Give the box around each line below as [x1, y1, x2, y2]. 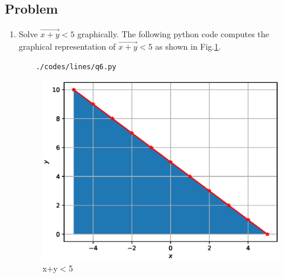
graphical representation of [18, 40, 116, 53]
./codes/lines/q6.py [35, 62, 117, 71]
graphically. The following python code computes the [77, 28, 269, 40]
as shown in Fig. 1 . [155, 40, 221, 53]
